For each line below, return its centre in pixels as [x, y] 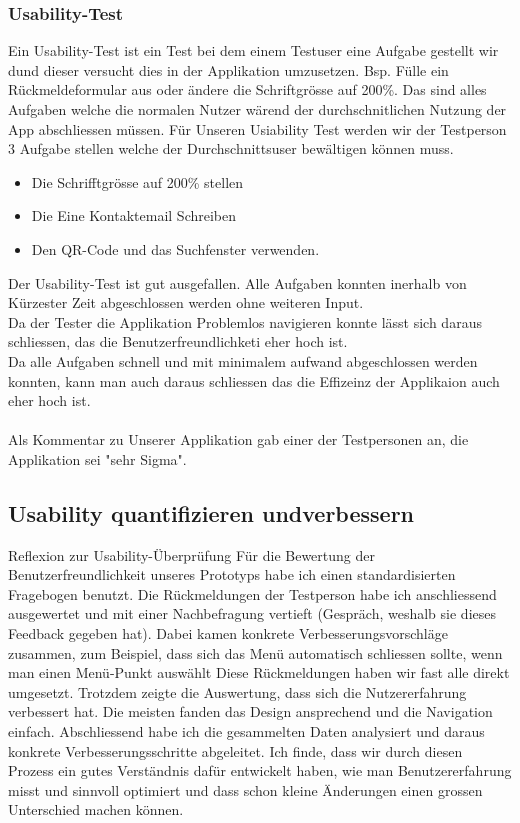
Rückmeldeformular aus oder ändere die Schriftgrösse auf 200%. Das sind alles [247, 89]
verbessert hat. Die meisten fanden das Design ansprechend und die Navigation [250, 711]
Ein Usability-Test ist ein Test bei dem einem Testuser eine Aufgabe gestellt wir [253, 50]
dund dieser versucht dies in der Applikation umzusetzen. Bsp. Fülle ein [228, 69]
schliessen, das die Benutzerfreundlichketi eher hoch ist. [178, 341]
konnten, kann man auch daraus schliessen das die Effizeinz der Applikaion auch [254, 380]
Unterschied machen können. [96, 809]
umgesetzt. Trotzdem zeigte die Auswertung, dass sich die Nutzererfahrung [237, 691]
